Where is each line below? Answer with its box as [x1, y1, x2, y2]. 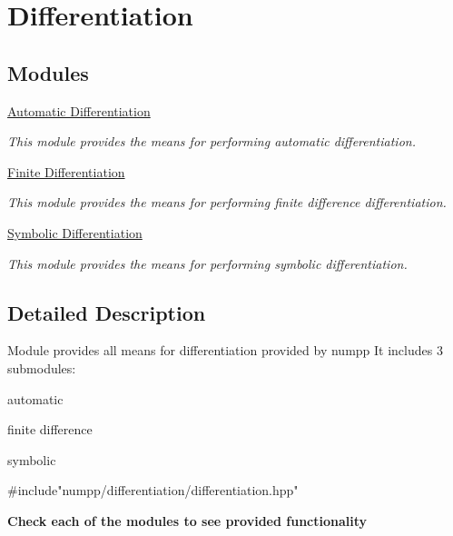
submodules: [7, 358, 76, 377]
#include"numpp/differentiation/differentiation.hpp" [7, 481, 299, 500]
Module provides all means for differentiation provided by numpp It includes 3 [7, 341, 443, 360]
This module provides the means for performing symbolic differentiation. [7, 253, 408, 273]
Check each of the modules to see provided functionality [7, 511, 368, 530]
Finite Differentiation [7, 162, 125, 181]
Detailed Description [7, 298, 206, 326]
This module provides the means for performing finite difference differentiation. [7, 193, 447, 212]
